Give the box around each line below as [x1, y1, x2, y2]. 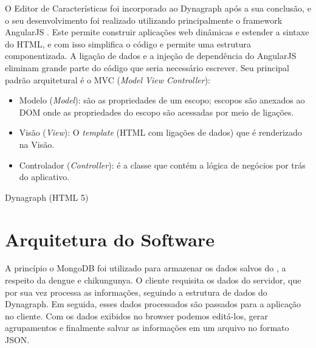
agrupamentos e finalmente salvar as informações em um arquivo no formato [5, 321, 289, 334]
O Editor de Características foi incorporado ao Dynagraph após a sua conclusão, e [5, 2, 311, 14]
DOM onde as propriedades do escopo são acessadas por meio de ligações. [19, 105, 294, 118]
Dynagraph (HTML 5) [5, 190, 89, 203]
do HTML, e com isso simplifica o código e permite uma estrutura [5, 37, 252, 50]
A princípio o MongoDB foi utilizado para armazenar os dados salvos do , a [5, 262, 286, 274]
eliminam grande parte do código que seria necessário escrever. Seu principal [5, 61, 290, 74]
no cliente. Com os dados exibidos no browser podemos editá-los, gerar [5, 309, 268, 322]
